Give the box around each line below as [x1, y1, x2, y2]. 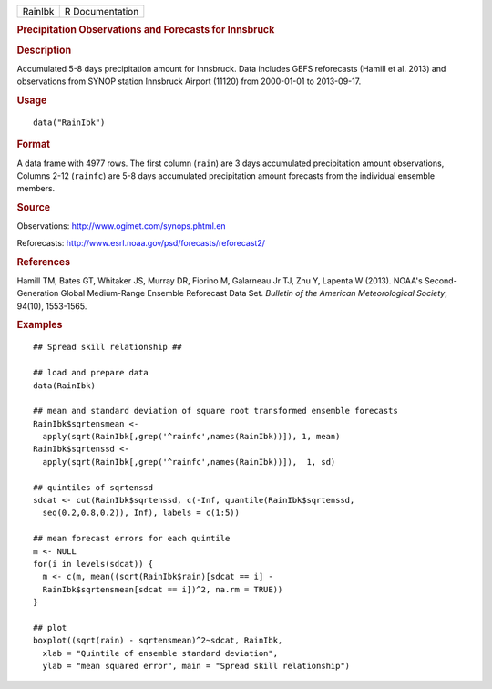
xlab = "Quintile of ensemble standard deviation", [42, 648, 278, 658]
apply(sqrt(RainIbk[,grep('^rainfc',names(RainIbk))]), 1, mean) [42, 431, 341, 442]
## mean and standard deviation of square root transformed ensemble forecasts [33, 406, 398, 416]
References [16, 255, 71, 268]
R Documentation [64, 5, 139, 17]
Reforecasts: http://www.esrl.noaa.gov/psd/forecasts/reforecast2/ [16, 237, 266, 248]
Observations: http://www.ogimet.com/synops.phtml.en [16, 221, 227, 231]
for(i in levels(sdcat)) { [33, 559, 154, 569]
